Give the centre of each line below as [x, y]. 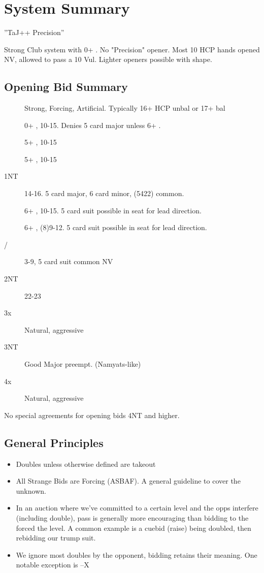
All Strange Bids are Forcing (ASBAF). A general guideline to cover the [128, 481]
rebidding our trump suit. [56, 538]
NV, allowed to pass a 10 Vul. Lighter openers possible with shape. [108, 59]
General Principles [54, 442]
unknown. [31, 490]
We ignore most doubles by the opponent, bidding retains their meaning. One [137, 554]
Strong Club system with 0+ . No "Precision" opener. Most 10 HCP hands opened [132, 49]
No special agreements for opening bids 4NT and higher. [92, 415]
